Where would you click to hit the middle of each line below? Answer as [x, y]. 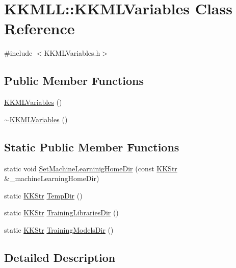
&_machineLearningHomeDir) [52, 178]
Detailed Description [60, 257]
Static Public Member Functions [92, 147]
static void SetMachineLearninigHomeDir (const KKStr [91, 168]
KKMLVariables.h [72, 53]
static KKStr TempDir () [43, 195]
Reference [40, 28]
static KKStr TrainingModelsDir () [59, 229]
